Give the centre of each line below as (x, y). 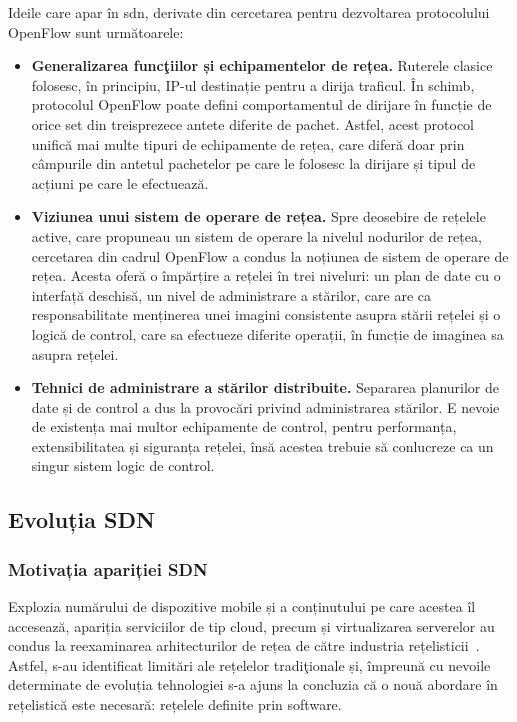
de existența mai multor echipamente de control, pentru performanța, (244, 426)
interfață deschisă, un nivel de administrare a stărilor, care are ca (231, 294)
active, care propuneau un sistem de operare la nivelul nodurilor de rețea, (256, 235)
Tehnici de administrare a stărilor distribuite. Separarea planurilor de (265, 387)
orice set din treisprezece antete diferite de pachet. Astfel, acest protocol (253, 123)
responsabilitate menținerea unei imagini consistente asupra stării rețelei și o (266, 314)
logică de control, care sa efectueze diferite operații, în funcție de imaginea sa (267, 333)
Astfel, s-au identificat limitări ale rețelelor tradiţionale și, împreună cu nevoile (249, 664)
